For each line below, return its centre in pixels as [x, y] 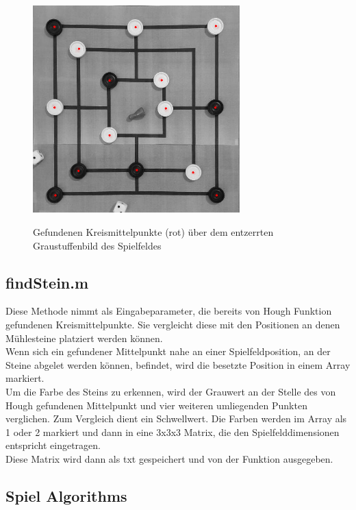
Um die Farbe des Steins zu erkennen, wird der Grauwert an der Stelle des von [171, 391]
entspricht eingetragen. [53, 445]
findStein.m [47, 282]
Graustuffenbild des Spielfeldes [97, 245]
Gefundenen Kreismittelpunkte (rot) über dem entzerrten [153, 231]
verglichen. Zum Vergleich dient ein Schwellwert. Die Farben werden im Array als [176, 418]
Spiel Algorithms [66, 495]
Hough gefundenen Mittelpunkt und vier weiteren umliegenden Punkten [156, 405]
